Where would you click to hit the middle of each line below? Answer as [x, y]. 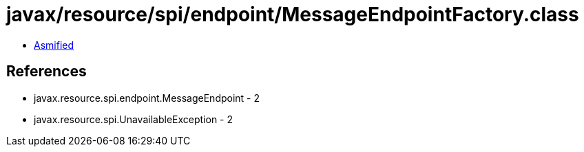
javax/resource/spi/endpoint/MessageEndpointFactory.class [293, 14]
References [46, 72]
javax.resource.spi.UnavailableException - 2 [134, 119]
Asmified [54, 45]
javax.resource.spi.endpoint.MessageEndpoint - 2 [147, 98]
